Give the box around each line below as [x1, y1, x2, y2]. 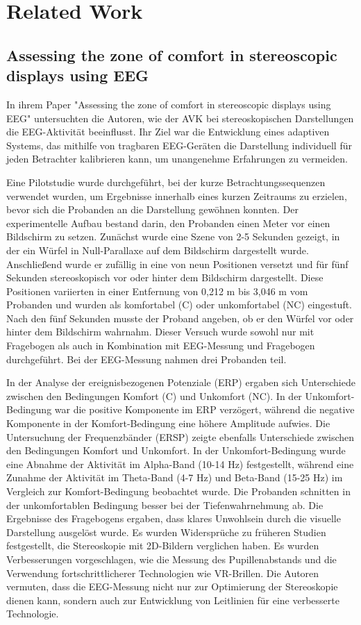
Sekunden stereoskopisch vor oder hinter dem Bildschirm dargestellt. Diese [6, 270, 324, 285]
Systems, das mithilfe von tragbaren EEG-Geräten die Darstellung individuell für [6, 137, 352, 152]
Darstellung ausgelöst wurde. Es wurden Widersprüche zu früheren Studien [6, 524, 326, 539]
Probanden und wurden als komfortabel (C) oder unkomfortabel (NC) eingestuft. [6, 297, 353, 312]
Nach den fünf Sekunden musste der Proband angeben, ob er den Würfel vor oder [6, 310, 354, 325]
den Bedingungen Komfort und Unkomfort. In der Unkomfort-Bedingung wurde [6, 443, 346, 458]
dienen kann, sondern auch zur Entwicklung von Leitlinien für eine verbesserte [6, 592, 339, 607]
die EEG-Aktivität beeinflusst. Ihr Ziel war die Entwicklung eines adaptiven [6, 124, 330, 139]
